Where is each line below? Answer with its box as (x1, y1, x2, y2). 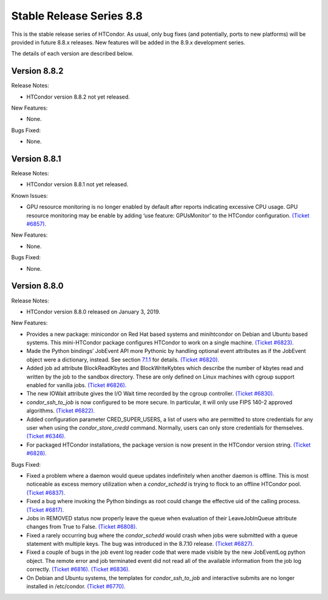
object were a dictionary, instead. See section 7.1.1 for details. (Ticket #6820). (26, 356, 220, 363)
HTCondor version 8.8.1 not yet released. (26, 181, 129, 188)
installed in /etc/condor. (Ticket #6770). (26, 583, 126, 590)
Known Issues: (11, 192, 48, 199)
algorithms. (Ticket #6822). (26, 407, 95, 414)
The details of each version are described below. (11, 50, 134, 57)
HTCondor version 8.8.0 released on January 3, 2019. (26, 308, 161, 315)
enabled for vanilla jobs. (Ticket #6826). (26, 382, 127, 389)
